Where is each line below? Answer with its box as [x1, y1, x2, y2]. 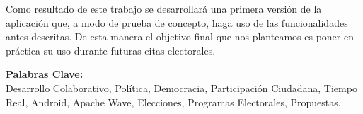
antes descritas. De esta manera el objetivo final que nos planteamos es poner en [6, 29, 354, 44]
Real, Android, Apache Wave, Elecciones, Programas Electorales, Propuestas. [6, 94, 341, 109]
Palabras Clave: [6, 67, 83, 81]
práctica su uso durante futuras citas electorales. [6, 42, 216, 57]
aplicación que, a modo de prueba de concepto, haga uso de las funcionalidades [6, 15, 348, 30]
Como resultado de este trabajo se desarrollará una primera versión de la [6, 1, 322, 16]
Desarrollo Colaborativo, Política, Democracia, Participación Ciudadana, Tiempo [6, 80, 357, 95]
